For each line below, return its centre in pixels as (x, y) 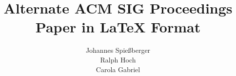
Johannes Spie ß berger (118, 50)
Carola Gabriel (118, 69)
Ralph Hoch (118, 59)
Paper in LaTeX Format (118, 27)
